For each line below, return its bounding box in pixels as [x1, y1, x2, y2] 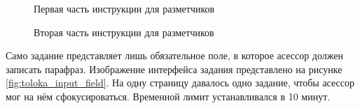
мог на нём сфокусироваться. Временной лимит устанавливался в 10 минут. [6, 88, 331, 103]
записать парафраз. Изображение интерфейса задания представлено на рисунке [6, 61, 342, 76]
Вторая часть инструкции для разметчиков [34, 24, 214, 39]
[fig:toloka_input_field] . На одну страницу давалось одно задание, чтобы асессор [6, 75, 354, 90]
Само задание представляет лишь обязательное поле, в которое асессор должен [6, 48, 343, 63]
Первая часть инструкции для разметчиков [34, 1, 215, 15]
